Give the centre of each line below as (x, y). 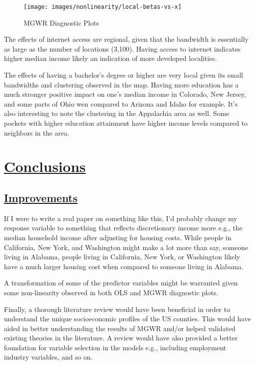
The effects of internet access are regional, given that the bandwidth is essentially (126, 39)
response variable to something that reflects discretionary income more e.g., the (123, 228)
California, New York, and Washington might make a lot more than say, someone (126, 247)
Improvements (41, 197)
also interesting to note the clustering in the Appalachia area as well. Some (117, 113)
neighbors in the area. (37, 132)
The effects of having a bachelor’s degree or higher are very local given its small (124, 75)
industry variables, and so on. (48, 357)
